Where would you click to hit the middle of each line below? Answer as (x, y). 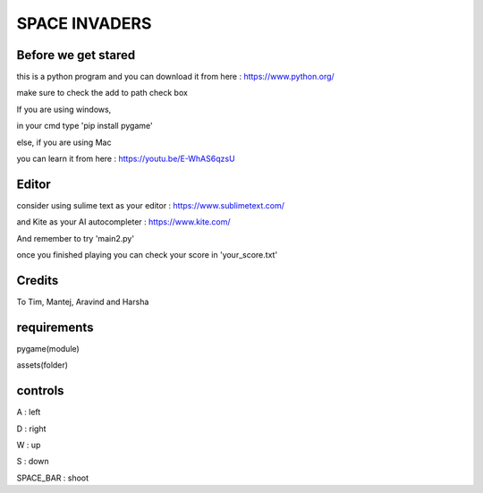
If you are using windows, (64, 109)
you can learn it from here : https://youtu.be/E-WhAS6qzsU (126, 159)
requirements (55, 327)
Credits (38, 280)
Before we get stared (76, 55)
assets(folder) (42, 365)
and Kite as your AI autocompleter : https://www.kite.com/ (124, 222)
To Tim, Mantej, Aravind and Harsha (83, 302)
